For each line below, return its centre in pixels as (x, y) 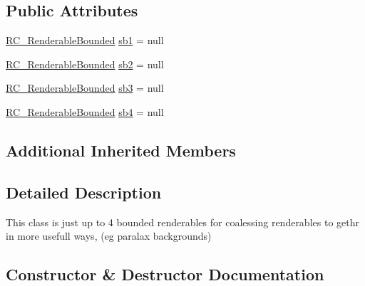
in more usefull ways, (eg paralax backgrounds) (109, 236)
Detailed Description (84, 192)
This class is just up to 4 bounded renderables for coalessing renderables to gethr (182, 222)
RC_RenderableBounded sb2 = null (85, 64)
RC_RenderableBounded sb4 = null (85, 111)
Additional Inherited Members (121, 150)
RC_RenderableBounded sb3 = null (85, 88)
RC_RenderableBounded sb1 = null (85, 40)
